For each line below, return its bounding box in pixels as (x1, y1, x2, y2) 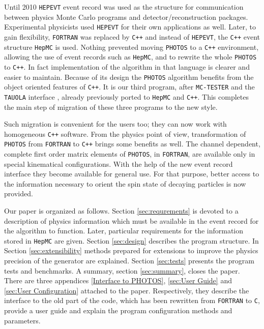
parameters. (4, 315, 41, 325)
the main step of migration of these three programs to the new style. (4, 101, 218, 112)
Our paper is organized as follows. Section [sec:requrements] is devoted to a (4, 205, 239, 216)
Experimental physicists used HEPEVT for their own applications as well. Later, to (4, 21, 256, 32)
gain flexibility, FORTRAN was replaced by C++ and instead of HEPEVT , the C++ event (4, 31, 260, 42)
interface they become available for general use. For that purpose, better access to (4, 168, 259, 179)
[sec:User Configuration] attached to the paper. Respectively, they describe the (4, 285, 249, 295)
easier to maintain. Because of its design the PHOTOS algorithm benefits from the (4, 71, 254, 82)
